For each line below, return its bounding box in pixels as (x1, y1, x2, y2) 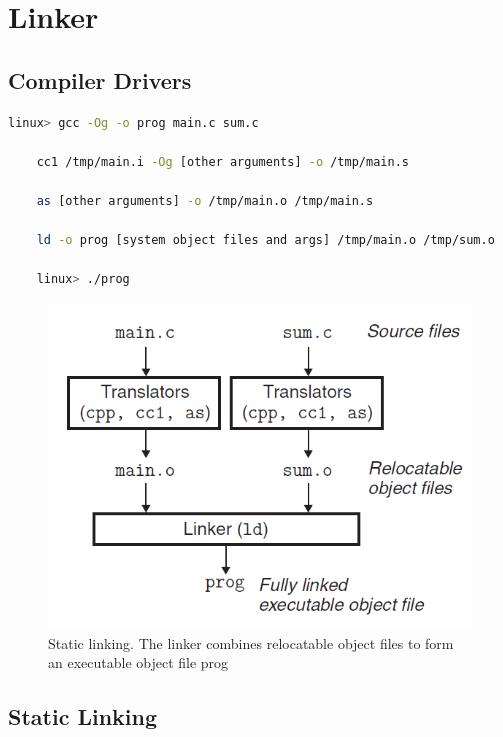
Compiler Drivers (8, 64, 192, 95)
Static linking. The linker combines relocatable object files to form (48, 632, 454, 653)
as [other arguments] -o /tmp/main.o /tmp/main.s (36, 193, 374, 208)
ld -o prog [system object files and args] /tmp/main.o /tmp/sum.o (36, 233, 495, 248)
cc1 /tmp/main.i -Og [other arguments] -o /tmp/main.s (36, 154, 409, 169)
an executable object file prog (48, 652, 229, 673)
